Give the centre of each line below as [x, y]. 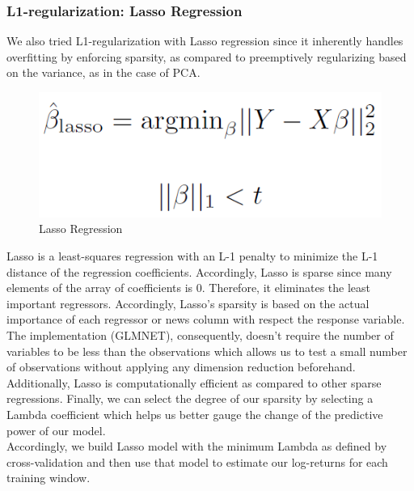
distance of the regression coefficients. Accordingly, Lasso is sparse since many [199, 271]
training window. [49, 478]
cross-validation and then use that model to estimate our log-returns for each [197, 461]
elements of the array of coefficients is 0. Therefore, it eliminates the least [189, 288]
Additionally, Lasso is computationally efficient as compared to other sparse [194, 382]
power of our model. [56, 430]
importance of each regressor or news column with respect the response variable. [206, 319]
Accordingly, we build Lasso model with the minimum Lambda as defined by [197, 446]
